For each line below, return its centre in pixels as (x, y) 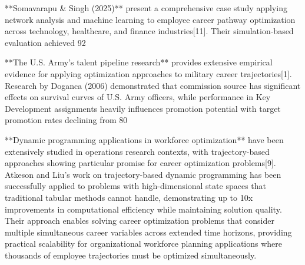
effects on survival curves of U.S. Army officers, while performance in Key (138, 97)
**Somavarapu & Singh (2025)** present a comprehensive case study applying (146, 8)
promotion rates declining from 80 (66, 120)
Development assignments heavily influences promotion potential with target (143, 108)
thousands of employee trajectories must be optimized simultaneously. (131, 255)
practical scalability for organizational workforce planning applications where (144, 244)
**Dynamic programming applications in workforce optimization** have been (144, 139)
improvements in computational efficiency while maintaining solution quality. (143, 209)
